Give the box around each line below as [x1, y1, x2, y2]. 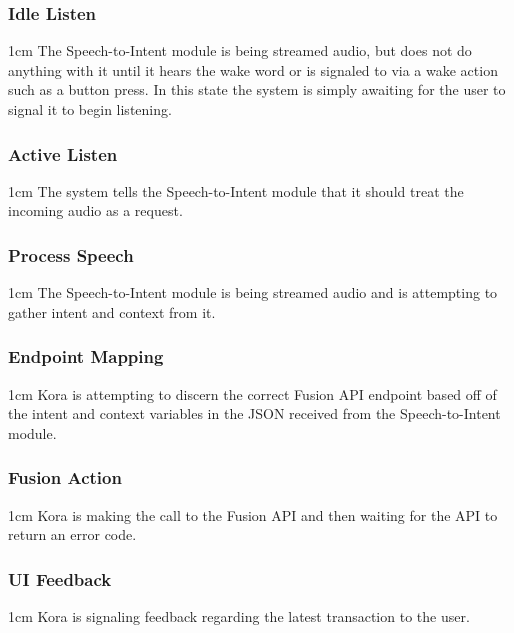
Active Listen [8, 141, 118, 166]
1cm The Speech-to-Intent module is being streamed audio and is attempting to [8, 282, 498, 303]
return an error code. [8, 524, 137, 545]
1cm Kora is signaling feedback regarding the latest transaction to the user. [8, 606, 470, 627]
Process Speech [8, 242, 134, 267]
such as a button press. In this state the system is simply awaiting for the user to [8, 79, 506, 100]
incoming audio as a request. [8, 200, 183, 221]
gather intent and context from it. [8, 301, 216, 322]
